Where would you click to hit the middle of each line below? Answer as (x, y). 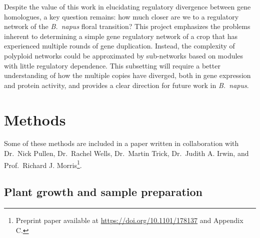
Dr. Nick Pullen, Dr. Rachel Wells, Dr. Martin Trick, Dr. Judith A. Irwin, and (126, 153)
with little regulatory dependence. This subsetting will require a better (112, 65)
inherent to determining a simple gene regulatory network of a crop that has (121, 36)
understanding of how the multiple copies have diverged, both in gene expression (127, 75)
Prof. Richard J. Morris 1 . (43, 164)
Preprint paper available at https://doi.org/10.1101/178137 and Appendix (129, 220)
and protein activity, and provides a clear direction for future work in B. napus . (126, 85)
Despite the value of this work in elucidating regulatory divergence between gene (127, 6)
